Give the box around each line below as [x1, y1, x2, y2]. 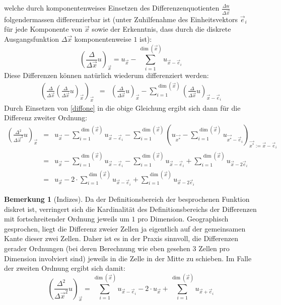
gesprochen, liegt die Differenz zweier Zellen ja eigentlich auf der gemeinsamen [4, 223, 246, 234]
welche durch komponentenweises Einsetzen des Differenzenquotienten [4, 3, 220, 13]
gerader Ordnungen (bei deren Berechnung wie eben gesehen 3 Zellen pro [4, 243, 230, 253]
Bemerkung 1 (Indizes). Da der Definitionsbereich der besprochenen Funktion [4, 194, 250, 204]
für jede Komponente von [4, 24, 83, 34]
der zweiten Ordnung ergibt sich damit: [4, 263, 125, 273]
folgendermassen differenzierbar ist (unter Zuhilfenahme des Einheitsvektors [4, 14, 238, 24]
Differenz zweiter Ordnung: [4, 112, 88, 123]
